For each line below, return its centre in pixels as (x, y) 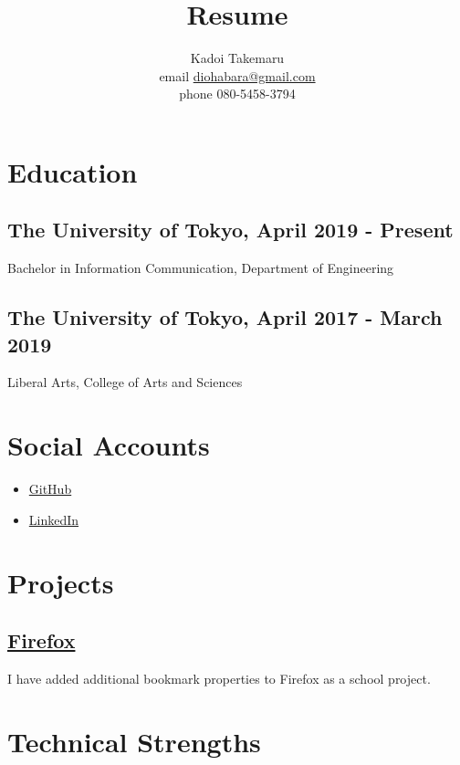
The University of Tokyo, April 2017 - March (225, 317)
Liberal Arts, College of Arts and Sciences (125, 382)
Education (73, 171)
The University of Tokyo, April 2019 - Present (230, 230)
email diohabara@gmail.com (237, 75)
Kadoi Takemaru (237, 58)
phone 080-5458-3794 (237, 94)
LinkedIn (54, 519)
